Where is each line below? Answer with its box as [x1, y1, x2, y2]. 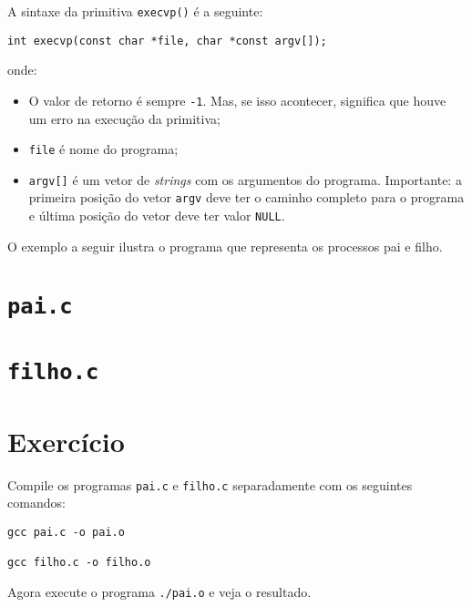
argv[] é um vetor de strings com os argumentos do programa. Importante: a [28, 170, 462, 189]
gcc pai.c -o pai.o [7, 525, 125, 539]
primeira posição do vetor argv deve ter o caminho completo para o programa [28, 188, 465, 207]
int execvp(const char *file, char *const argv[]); [7, 34, 327, 47]
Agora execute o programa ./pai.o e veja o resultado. [7, 581, 312, 601]
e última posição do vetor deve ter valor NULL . [28, 206, 285, 225]
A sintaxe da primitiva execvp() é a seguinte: [7, 2, 263, 20]
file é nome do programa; [28, 139, 179, 159]
